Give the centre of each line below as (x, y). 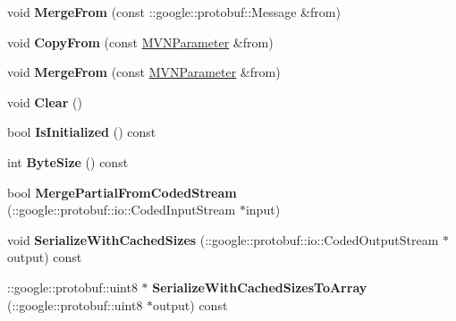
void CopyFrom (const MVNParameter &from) (140, 42)
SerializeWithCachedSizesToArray (260, 287)
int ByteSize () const (68, 161)
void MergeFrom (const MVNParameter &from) (144, 72)
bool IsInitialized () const (82, 132)
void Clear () (45, 101)
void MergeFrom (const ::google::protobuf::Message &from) (174, 12)
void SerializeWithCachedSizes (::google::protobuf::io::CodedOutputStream (223, 239)
